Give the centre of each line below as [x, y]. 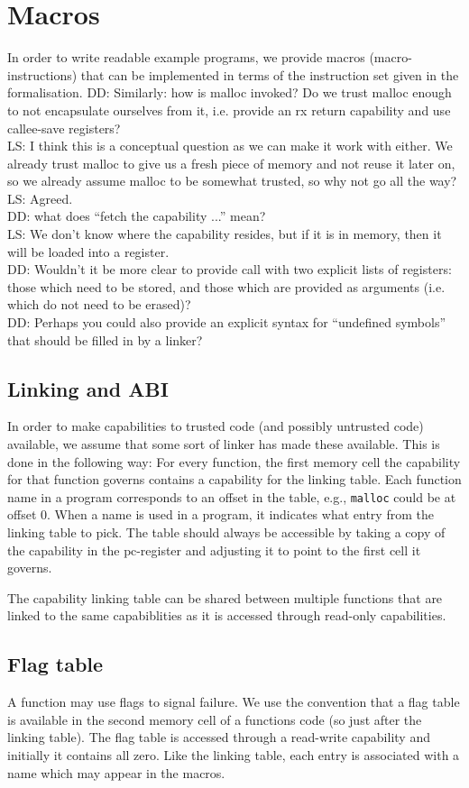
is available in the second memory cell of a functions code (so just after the [215, 719]
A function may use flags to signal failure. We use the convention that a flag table [234, 702]
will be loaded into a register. [88, 251]
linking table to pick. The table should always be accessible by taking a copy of [226, 532]
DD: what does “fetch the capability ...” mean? [137, 216]
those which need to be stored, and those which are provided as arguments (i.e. [226, 286]
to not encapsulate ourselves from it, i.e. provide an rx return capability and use [229, 110]
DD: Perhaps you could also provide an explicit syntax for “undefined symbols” [227, 322]
